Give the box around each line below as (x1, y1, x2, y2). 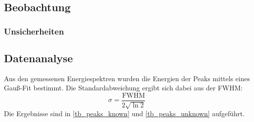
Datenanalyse (4, 51, 73, 66)
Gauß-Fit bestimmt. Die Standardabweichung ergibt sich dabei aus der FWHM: (4, 83, 243, 93)
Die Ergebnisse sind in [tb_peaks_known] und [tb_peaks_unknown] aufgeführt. (4, 108, 245, 119)
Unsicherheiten (4, 25, 64, 37)
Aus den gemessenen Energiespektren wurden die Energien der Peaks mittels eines (4, 73, 250, 83)
